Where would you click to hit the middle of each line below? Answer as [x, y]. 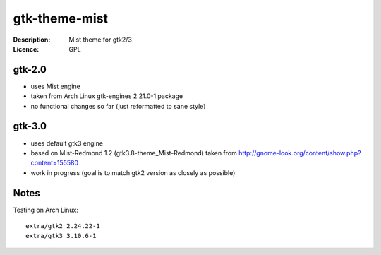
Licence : [26, 49]
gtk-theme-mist [61, 18]
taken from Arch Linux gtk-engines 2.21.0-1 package [107, 96]
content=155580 [55, 163]
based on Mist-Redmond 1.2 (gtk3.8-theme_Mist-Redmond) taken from [134, 153]
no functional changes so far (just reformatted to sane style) [118, 106]
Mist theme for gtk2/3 [100, 40]
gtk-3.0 [30, 126]
